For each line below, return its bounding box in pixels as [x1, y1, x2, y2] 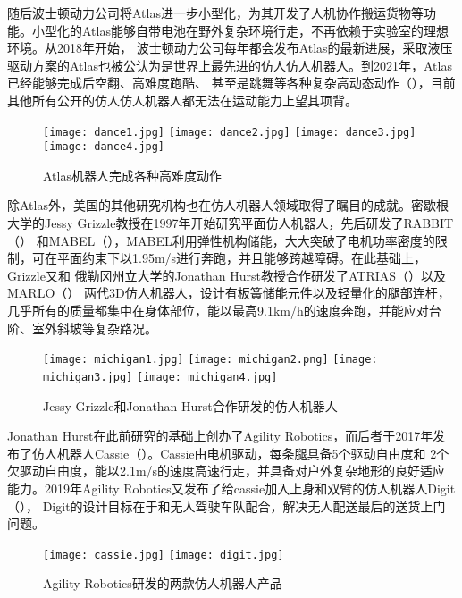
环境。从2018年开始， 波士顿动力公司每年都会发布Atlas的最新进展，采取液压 [7, 38, 453, 57]
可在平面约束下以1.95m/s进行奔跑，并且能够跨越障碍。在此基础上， [31, 248, 427, 267]
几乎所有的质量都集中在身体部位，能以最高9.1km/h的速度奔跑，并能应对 [7, 301, 429, 320]
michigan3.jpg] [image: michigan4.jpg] [43, 370, 278, 383]
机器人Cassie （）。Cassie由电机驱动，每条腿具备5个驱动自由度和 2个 [56, 443, 449, 462]
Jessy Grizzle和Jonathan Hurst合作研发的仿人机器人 [43, 396, 338, 415]
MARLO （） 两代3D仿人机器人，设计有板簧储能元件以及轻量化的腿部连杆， [7, 283, 450, 302]
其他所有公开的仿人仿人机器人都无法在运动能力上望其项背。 [7, 90, 357, 109]
